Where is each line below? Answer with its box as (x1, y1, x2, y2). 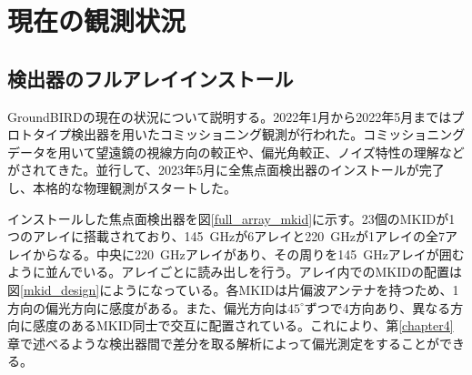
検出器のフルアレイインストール (7, 64, 294, 92)
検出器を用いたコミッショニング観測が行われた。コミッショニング (70, 125, 466, 144)
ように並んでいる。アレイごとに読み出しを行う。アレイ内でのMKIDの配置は (7, 262, 462, 281)
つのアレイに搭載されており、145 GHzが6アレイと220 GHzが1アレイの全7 (7, 227, 446, 246)
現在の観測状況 (7, 2, 186, 39)
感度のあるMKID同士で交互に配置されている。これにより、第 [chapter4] (32, 316, 454, 335)
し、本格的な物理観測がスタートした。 (7, 177, 236, 197)
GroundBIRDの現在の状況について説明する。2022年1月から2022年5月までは (7, 106, 452, 126)
